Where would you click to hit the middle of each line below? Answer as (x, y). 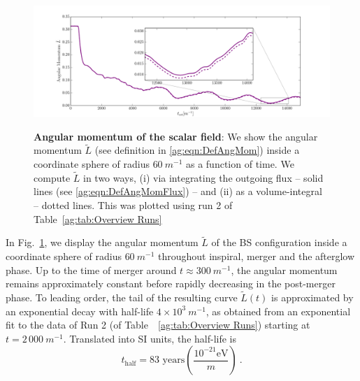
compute (52, 177)
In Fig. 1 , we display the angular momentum (102, 242)
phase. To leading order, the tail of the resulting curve (122, 297)
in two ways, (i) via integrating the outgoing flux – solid (203, 177)
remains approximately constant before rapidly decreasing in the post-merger (171, 283)
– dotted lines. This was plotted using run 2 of (133, 205)
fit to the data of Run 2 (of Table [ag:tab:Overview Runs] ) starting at (158, 325)
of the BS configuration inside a (279, 242)
